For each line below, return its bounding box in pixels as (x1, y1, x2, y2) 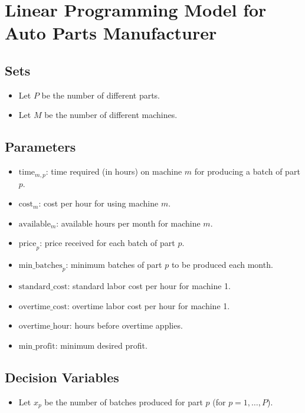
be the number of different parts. (41, 88, 160, 101)
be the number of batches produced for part (44, 395, 203, 408)
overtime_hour (18, 322, 70, 331)
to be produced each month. (171, 258, 273, 271)
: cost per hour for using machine (38, 197, 159, 209)
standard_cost (18, 282, 68, 291)
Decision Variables (5, 368, 119, 386)
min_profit (18, 342, 55, 350)
